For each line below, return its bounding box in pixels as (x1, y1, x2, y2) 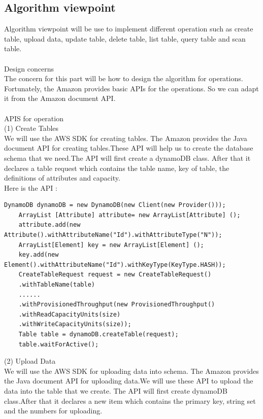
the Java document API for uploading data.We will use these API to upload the (4, 375, 253, 386)
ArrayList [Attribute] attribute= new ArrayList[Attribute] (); (18, 211, 241, 219)
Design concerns (4, 63, 54, 74)
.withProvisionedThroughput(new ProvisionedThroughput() (18, 301, 215, 308)
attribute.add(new (18, 221, 81, 229)
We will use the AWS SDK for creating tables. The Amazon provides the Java (4, 132, 247, 143)
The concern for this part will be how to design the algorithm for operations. (4, 73, 243, 84)
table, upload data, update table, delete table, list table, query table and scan (4, 33, 246, 44)
